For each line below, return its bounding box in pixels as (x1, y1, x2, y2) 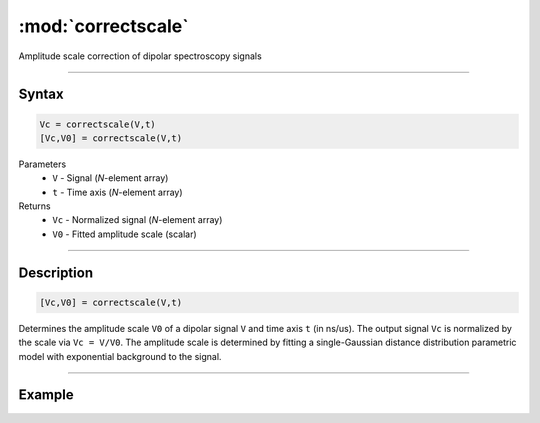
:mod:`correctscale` (18, 15, 189, 37)
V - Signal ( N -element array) (52, 172, 169, 184)
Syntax (18, 86, 64, 103)
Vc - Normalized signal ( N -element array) (52, 214, 223, 226)
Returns (18, 200, 51, 212)
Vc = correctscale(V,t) (39, 118, 157, 130)
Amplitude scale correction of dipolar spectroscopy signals (18, 50, 262, 62)
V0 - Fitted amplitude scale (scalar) (52, 228, 197, 240)
